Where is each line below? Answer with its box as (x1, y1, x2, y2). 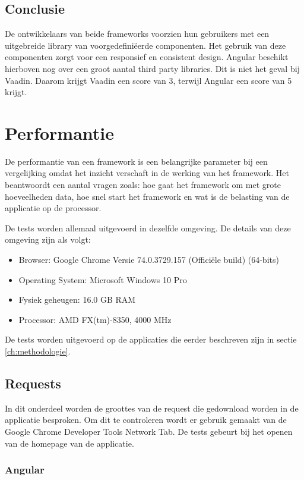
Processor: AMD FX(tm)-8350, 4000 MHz (18, 313, 172, 325)
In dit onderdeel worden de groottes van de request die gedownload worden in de (5, 401, 299, 414)
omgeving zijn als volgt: (5, 233, 91, 246)
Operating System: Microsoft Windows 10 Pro (18, 273, 187, 286)
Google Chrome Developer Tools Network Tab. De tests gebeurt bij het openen (5, 425, 293, 437)
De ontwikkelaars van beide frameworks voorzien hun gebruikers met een (5, 27, 270, 40)
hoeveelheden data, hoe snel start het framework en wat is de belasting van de (5, 190, 290, 202)
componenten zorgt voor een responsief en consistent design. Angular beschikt (5, 51, 289, 63)
